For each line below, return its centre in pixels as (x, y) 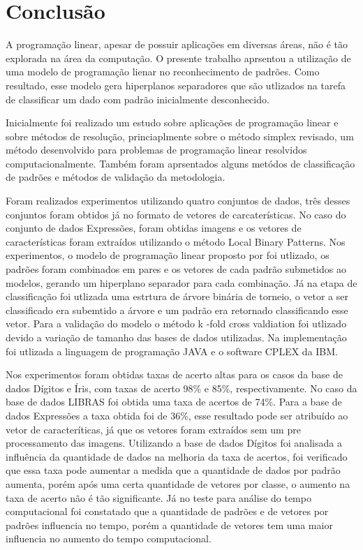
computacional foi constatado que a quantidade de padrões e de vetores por (167, 511)
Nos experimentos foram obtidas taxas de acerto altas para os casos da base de (174, 374)
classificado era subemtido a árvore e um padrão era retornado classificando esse (177, 310)
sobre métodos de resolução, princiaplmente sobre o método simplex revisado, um (180, 136)
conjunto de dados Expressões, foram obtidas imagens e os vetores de (154, 228)
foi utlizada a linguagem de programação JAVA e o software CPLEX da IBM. (172, 351)
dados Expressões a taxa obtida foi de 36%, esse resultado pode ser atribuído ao (177, 415)
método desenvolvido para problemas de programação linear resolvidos (156, 150)
